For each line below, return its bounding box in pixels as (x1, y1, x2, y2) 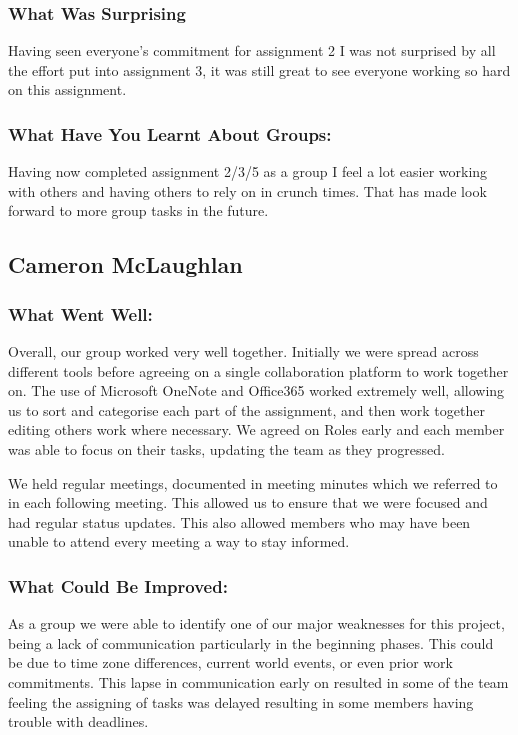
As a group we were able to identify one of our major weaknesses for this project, (8, 613, 505, 634)
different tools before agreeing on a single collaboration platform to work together (8, 360, 509, 381)
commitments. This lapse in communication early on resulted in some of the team (8, 671, 509, 692)
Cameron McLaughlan (8, 249, 243, 280)
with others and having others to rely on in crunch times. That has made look (8, 180, 487, 201)
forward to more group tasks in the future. (8, 200, 269, 221)
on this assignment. (8, 79, 127, 100)
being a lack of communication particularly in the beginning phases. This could (8, 632, 494, 653)
